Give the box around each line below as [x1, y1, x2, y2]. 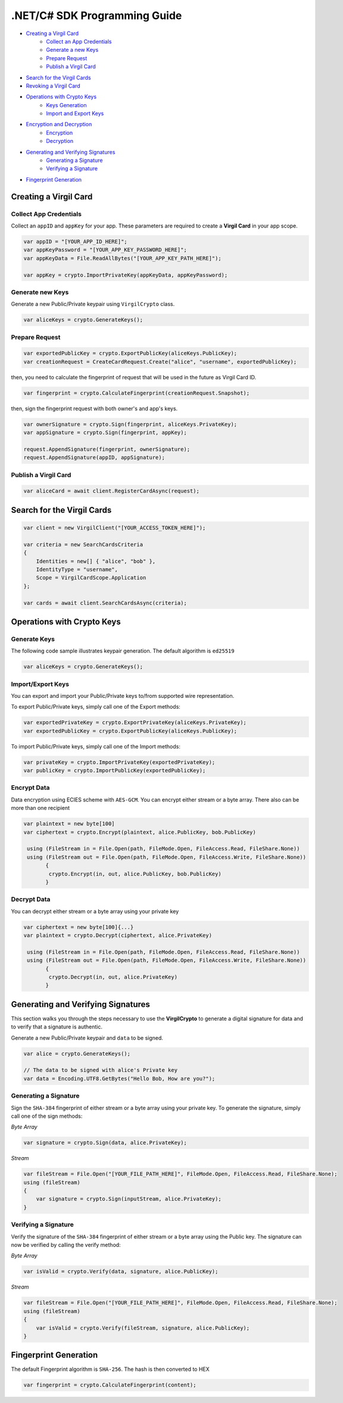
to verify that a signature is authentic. [11, 1023, 102, 1030]
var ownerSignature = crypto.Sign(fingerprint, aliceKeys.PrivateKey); [23, 420, 238, 428]
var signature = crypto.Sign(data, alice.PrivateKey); [23, 1139, 187, 1146]
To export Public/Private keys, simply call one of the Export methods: [11, 703, 181, 710]
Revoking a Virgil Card [26, 82, 80, 89]
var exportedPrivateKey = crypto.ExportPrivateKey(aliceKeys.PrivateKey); [23, 719, 247, 726]
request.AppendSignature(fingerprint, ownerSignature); [23, 445, 191, 453]
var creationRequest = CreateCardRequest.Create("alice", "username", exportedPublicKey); [23, 358, 297, 365]
